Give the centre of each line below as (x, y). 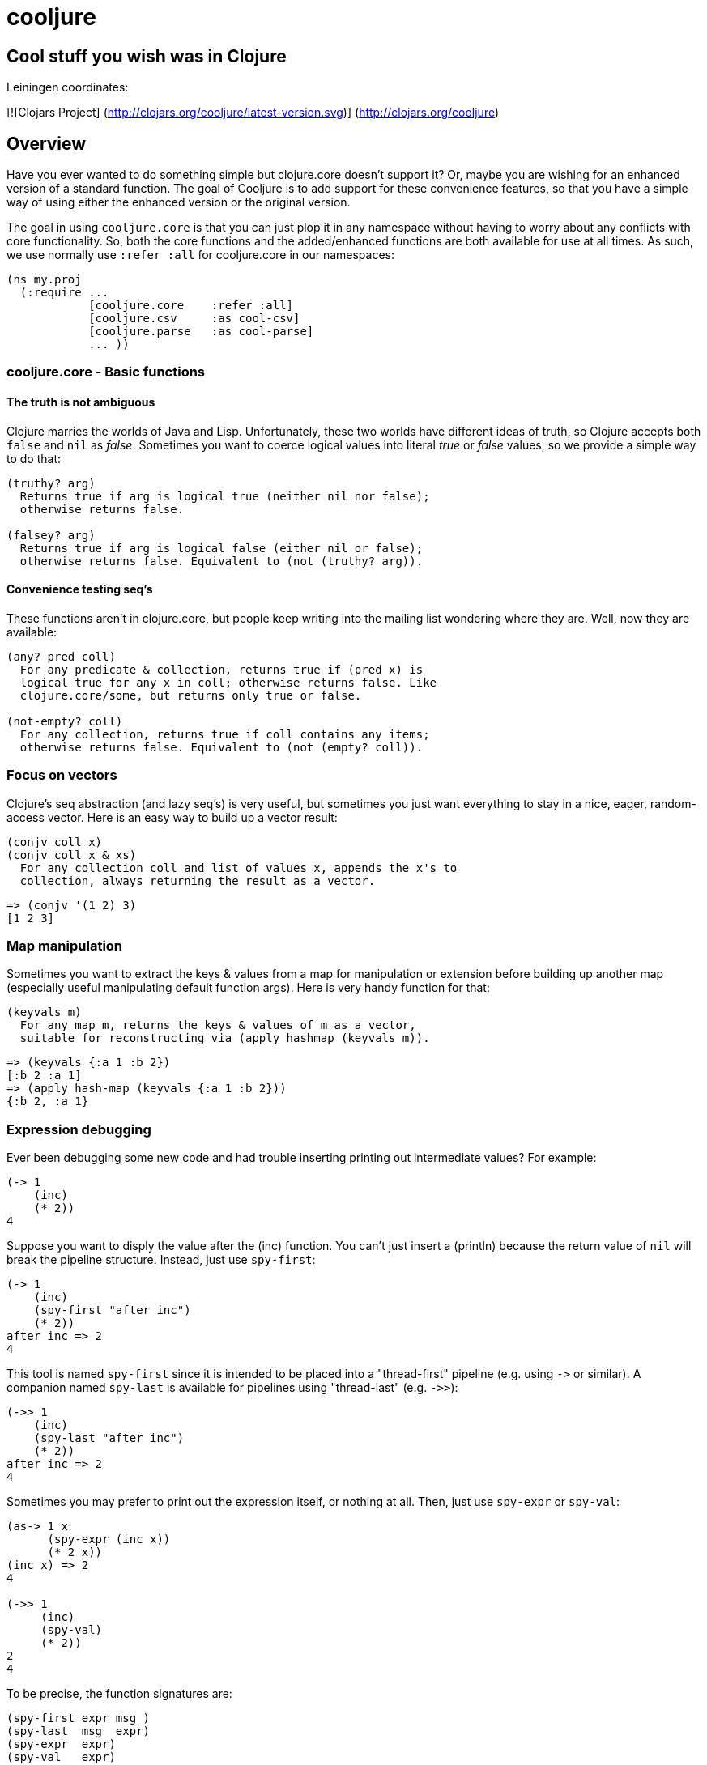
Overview (47, 143)
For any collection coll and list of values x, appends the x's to (239, 868)
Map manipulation (65, 945)
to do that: (34, 458)
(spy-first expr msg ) (79, 1718)
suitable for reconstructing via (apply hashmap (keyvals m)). (225, 1038)
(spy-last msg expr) (79, 1731)
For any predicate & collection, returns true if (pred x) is (221, 669)
